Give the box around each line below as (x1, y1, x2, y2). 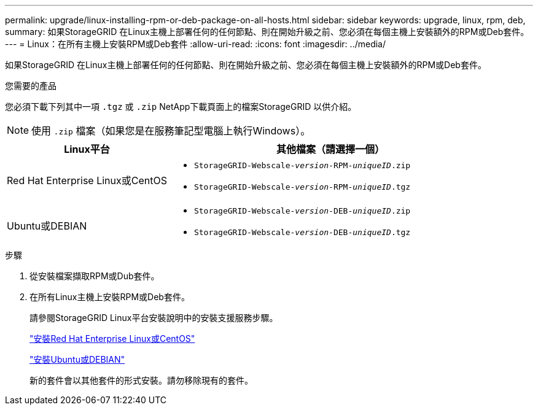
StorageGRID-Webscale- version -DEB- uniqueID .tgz (193, 228, 411, 237)
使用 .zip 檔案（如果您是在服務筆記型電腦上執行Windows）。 (31, 125, 311, 137)
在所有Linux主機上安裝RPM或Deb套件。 (29, 292, 190, 302)
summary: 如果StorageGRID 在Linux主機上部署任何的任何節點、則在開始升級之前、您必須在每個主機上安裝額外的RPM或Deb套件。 (5, 26, 529, 37)
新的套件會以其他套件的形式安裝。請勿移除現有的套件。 (29, 375, 253, 385)
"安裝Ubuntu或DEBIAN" (29, 354, 125, 365)
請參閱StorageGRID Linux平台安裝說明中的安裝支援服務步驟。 (29, 312, 278, 323)
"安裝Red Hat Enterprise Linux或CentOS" (29, 333, 195, 344)
